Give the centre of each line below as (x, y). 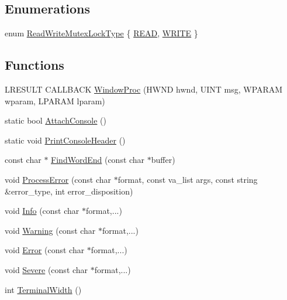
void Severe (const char (46, 269)
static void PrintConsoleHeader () (65, 140)
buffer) (163, 160)
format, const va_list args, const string (188, 179)
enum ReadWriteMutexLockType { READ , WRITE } (101, 33)
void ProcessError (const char (58, 179)
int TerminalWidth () (43, 289)
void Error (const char (45, 250)
